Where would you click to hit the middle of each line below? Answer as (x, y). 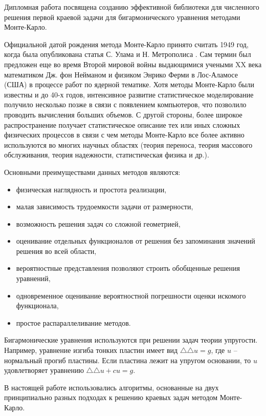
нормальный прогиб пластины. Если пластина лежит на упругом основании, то (128, 360)
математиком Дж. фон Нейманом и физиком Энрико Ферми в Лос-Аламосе (121, 74)
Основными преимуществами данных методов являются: (92, 172)
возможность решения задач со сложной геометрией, (98, 223)
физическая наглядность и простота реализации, (91, 189)
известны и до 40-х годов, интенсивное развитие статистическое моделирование (129, 94)
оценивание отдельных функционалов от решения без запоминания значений (136, 241)
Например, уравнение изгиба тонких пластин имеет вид (91, 350)
